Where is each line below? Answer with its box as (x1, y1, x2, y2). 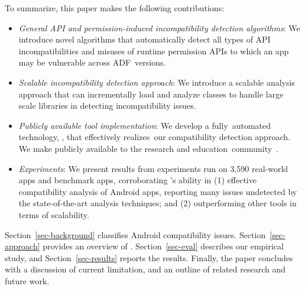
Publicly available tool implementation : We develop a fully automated (18, 119, 271, 131)
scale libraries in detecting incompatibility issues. (18, 99, 196, 112)
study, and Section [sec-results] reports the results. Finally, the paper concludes (5, 251, 293, 264)
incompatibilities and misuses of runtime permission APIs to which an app (18, 44, 289, 57)
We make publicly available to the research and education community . (18, 142, 279, 154)
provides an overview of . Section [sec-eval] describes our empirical (43, 240, 284, 252)
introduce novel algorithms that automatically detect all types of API (18, 33, 271, 46)
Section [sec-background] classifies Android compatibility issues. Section (5, 228, 266, 241)
